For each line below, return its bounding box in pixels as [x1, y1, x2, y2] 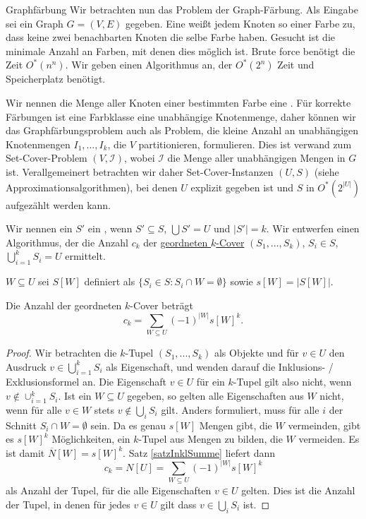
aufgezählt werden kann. [6, 197, 111, 212]
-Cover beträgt [130, 297, 193, 312]
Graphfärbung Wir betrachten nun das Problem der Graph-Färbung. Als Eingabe [6, 2, 359, 16]
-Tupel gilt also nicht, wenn [233, 374, 352, 389]
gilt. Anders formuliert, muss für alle [161, 402, 319, 417]
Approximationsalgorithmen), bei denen [6, 179, 178, 194]
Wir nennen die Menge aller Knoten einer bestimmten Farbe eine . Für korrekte [6, 95, 351, 109]
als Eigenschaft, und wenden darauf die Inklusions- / [106, 359, 334, 374]
